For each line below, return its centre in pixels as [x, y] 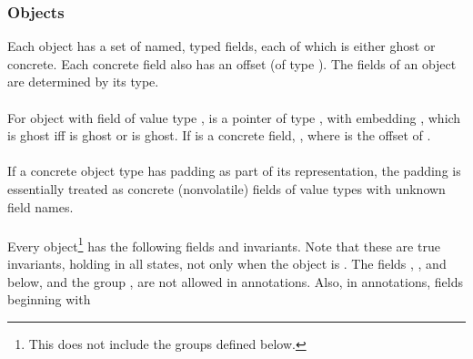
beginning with [49, 299]
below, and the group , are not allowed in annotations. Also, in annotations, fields [235, 281]
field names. [40, 206]
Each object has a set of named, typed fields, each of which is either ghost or [221, 46]
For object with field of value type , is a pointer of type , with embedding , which [234, 117]
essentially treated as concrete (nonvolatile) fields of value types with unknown [226, 188]
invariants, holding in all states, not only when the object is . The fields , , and [227, 263]
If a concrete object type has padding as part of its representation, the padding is [234, 171]
